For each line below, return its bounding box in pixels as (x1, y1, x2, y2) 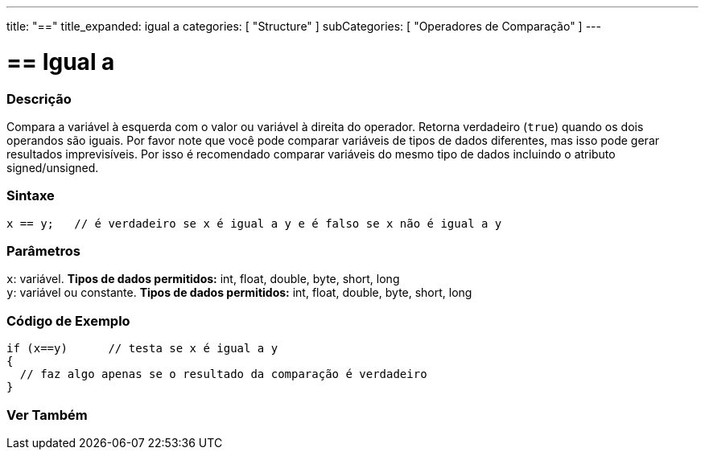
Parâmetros (6, 243, 80, 259)
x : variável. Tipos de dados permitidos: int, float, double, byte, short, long (6, 272, 400, 286)
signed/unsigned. (6, 160, 99, 175)
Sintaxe (6, 187, 55, 204)
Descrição (6, 90, 72, 107)
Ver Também (6, 406, 88, 423)
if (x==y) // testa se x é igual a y (6, 342, 278, 355)
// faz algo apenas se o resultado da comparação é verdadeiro (19, 368, 427, 381)
